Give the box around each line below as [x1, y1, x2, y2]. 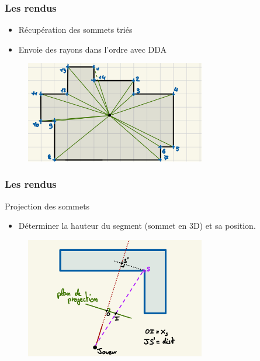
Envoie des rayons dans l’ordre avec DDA [18, 43, 167, 55]
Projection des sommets [5, 200, 90, 212]
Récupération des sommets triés [18, 23, 133, 36]
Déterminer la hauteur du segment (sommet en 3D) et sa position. [18, 219, 256, 232]
